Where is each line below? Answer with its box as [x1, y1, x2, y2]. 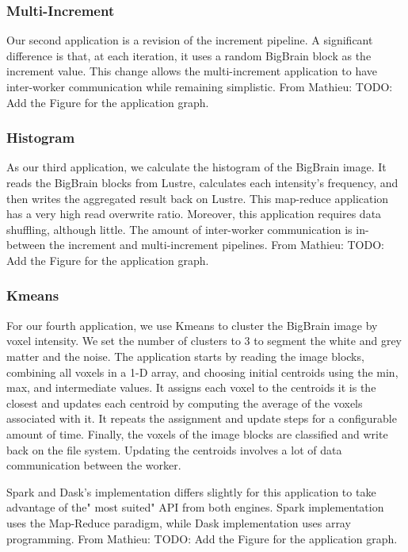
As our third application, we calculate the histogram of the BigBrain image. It [6, 159, 387, 175]
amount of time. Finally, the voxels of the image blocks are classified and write [6, 425, 388, 442]
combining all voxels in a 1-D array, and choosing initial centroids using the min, [6, 363, 398, 380]
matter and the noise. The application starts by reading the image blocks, [6, 347, 364, 364]
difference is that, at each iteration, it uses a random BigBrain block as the [6, 47, 372, 63]
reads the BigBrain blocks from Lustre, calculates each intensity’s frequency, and [6, 174, 398, 190]
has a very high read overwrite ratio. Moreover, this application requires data [6, 205, 382, 222]
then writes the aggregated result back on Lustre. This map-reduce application [6, 190, 389, 206]
